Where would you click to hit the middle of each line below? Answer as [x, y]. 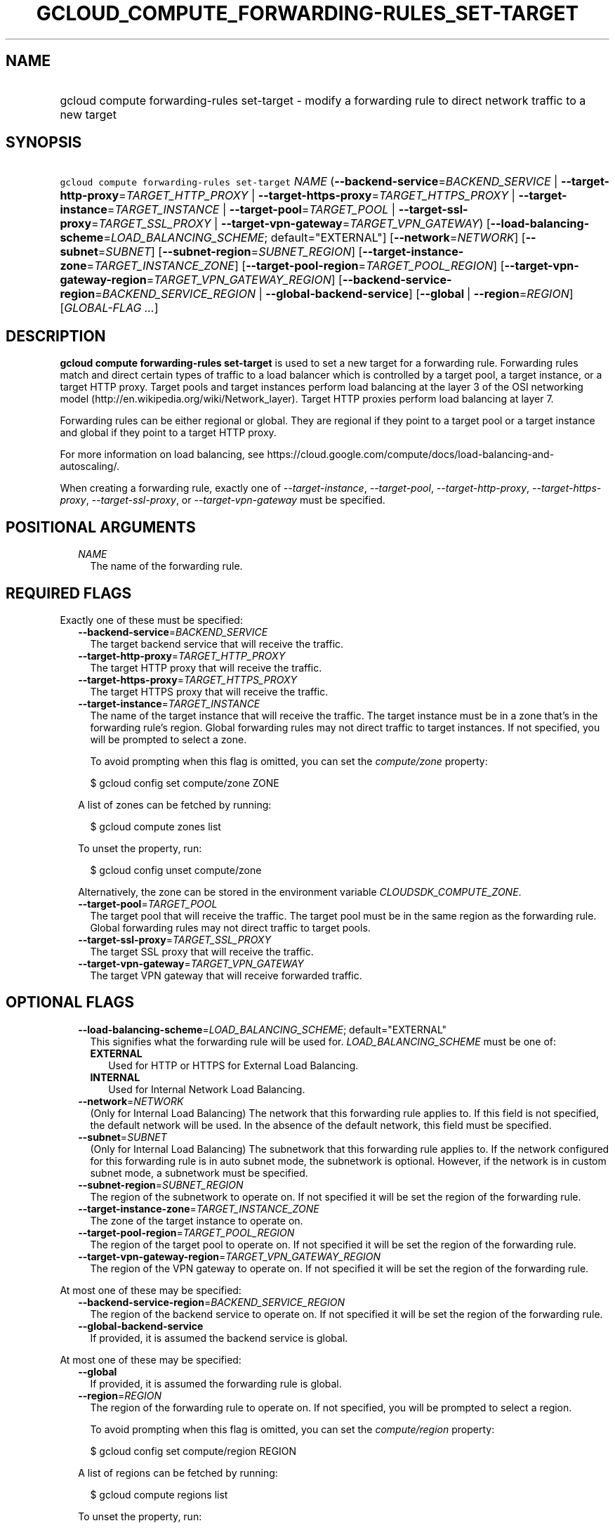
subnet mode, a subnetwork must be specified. [199, 1173]
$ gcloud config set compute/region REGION [193, 1451]
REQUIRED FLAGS [69, 593]
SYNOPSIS [44, 143]
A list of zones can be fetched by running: [175, 804]
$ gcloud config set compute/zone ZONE [185, 783]
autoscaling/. [90, 466]
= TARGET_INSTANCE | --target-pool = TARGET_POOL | [251, 210]
